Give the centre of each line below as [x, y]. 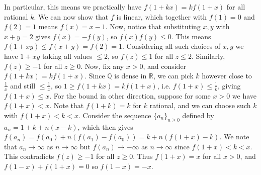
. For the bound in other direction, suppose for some [130, 95]
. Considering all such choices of [171, 46]
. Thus [143, 156]
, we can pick [173, 76]
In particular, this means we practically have [73, 7]
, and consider [165, 66]
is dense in [130, 76]
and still [23, 85]
